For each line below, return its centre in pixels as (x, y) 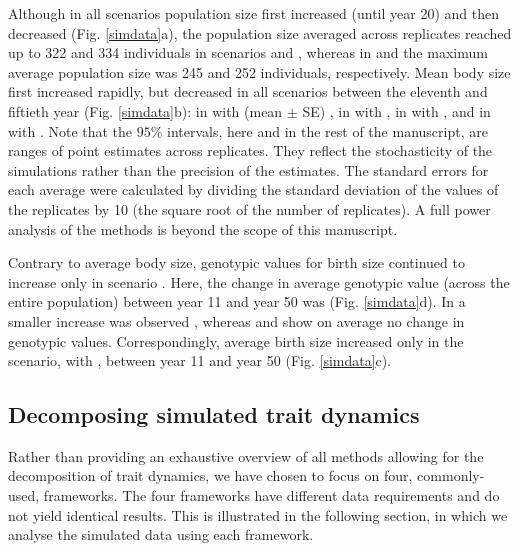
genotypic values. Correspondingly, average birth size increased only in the (236, 340)
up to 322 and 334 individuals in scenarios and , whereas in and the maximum (248, 52)
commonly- (451, 475)
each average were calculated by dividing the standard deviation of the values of (253, 189)
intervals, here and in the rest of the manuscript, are (327, 130)
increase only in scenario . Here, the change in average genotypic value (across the (259, 281)
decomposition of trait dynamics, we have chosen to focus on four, (210, 475)
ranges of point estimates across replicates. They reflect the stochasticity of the (250, 150)
